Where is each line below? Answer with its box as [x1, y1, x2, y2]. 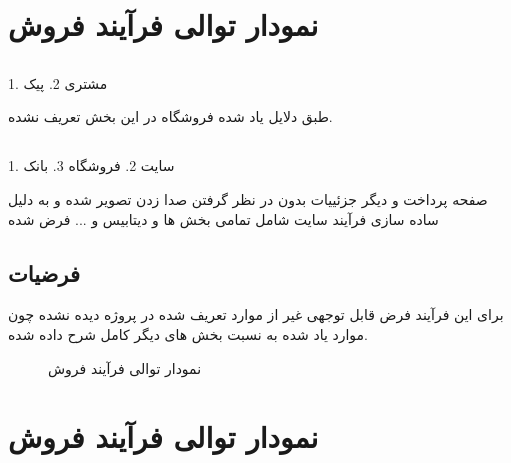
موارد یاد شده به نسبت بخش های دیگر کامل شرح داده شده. [8, 323, 368, 344]
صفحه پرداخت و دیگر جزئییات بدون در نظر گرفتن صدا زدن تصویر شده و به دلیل [8, 188, 488, 209]
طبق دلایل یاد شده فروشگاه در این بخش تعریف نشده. [8, 106, 333, 127]
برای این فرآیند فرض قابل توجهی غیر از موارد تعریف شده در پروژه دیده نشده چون [8, 304, 504, 325]
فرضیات [8, 257, 80, 288]
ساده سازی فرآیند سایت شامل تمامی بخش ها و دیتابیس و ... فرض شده [8, 208, 439, 229]
